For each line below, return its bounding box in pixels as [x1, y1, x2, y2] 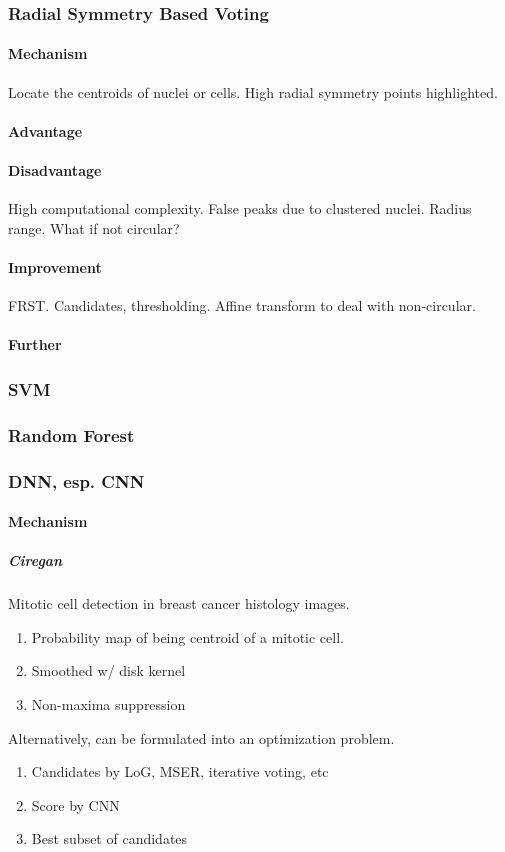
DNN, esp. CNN [8, 468, 145, 493]
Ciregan [8, 550, 63, 571]
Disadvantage [8, 160, 102, 181]
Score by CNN [31, 794, 120, 815]
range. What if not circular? [8, 217, 180, 238]
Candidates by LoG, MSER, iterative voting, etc [31, 761, 329, 782]
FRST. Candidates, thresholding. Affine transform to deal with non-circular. [8, 295, 476, 316]
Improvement [8, 257, 102, 277]
